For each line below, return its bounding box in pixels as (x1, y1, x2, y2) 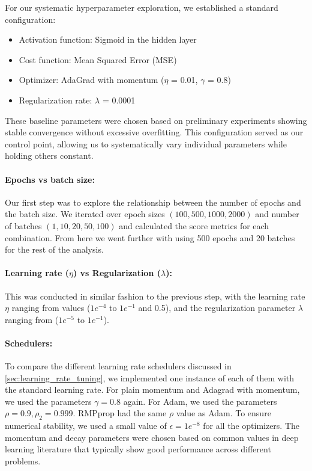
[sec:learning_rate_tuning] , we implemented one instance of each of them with (5, 371, 295, 384)
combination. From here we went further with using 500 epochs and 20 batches (5, 231, 295, 244)
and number (255, 208, 299, 220)
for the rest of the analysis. (5, 243, 104, 256)
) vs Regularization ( (73, 266, 161, 279)
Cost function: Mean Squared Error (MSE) (19, 53, 177, 66)
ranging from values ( (11, 301, 91, 314)
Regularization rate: (19, 93, 92, 106)
